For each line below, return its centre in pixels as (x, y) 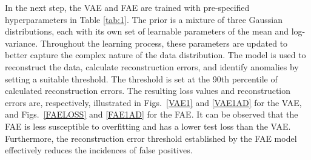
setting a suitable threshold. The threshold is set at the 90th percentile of (141, 78)
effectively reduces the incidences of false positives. (99, 150)
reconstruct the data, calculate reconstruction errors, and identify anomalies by (152, 66)
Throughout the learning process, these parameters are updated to (164, 43)
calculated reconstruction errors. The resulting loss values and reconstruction (148, 91)
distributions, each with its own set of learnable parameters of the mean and (147, 31)
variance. (22, 43)
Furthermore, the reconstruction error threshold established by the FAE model (151, 138)
